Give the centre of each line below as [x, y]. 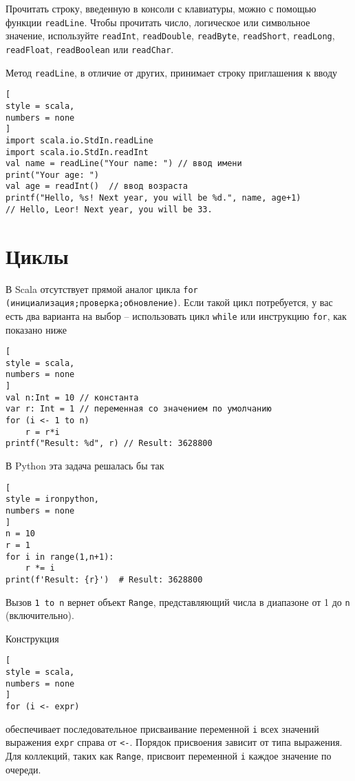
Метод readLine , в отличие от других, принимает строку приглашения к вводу [172, 72]
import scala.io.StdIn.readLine [79, 140]
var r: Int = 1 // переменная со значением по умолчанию [139, 409]
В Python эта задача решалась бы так [85, 466]
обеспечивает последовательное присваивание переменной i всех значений [162, 728]
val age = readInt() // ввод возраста [97, 186]
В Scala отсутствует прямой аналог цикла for [102, 288]
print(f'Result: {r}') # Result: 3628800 [104, 579]
